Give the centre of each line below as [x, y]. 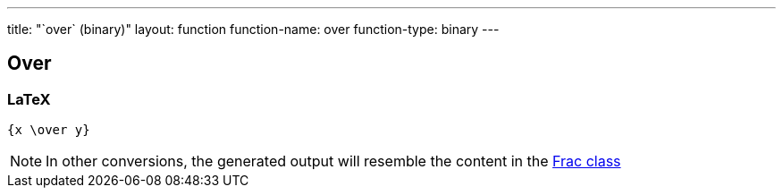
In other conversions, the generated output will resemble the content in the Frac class [333, 161]
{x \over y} [49, 130]
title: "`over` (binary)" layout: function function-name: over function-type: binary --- [253, 29]
